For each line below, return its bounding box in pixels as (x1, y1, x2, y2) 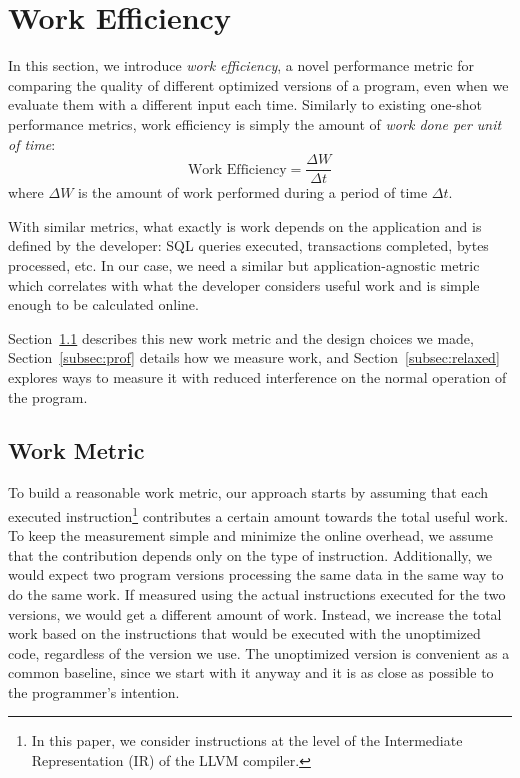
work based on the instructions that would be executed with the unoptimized (8, 623, 481, 644)
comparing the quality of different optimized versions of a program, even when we (8, 74, 509, 95)
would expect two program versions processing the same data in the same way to (8, 564, 504, 585)
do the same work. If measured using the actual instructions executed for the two (8, 583, 506, 604)
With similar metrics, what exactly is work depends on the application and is (8, 215, 482, 236)
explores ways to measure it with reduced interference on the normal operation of (8, 366, 507, 387)
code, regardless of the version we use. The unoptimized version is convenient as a (8, 642, 510, 663)
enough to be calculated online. (8, 294, 199, 315)
